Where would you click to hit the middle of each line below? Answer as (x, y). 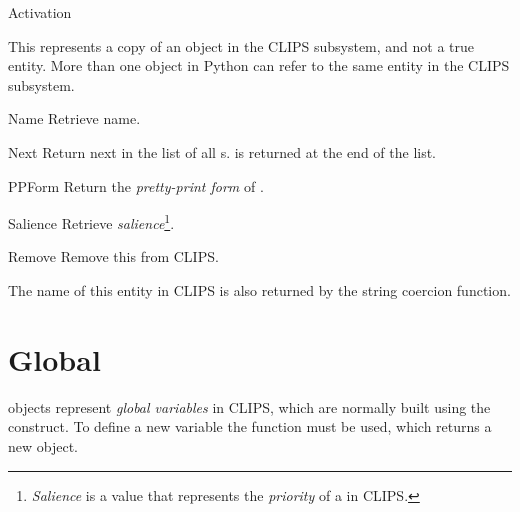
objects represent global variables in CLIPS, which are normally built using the (249, 406)
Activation (40, 12)
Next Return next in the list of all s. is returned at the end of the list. (222, 151)
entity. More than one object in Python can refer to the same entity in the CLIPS (259, 65)
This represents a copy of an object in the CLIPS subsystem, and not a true (241, 45)
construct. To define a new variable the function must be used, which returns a (250, 426)
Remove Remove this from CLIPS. (113, 256)
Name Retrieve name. (74, 118)
